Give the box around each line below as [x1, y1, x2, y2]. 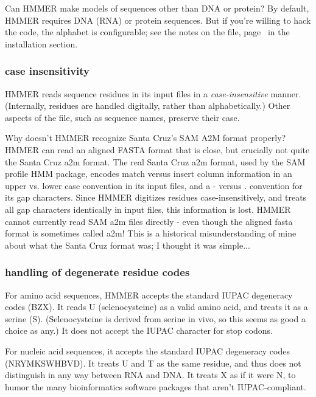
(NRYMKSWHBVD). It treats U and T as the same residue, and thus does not [5, 356, 301, 369]
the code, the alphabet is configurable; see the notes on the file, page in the [5, 26, 290, 38]
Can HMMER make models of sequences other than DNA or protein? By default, [5, 2, 309, 14]
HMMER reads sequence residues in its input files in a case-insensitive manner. [5, 87, 301, 100]
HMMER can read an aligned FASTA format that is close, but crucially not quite [5, 143, 310, 156]
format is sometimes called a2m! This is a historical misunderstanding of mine [5, 227, 297, 240]
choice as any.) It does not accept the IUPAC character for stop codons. [5, 324, 273, 337]
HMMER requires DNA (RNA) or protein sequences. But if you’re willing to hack [5, 13, 311, 26]
